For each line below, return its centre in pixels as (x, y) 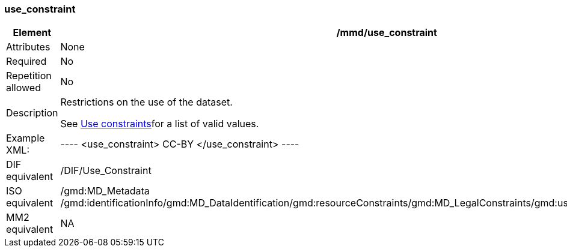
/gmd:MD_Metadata (105, 191)
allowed (23, 88)
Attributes (28, 47)
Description (32, 113)
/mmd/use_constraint (387, 33)
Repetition (29, 76)
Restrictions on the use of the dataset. (146, 102)
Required (26, 61)
